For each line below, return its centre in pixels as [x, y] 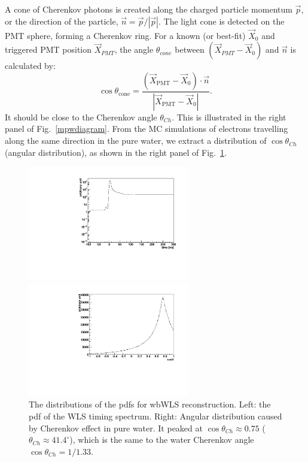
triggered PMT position [48, 49]
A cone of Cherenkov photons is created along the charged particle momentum [149, 9]
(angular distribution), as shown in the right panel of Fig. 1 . [116, 152]
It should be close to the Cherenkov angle [81, 117]
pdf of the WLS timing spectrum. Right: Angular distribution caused [155, 416]
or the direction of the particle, [62, 21]
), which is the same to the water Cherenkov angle [162, 440]
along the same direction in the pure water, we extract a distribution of [136, 141]
